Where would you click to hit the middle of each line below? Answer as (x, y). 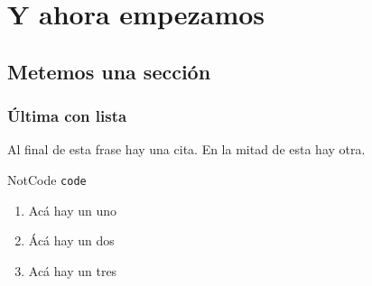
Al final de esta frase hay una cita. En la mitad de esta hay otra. (186, 149)
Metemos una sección (109, 71)
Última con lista (67, 116)
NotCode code (47, 179)
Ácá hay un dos (71, 240)
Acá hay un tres (73, 270)
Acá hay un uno (73, 210)
